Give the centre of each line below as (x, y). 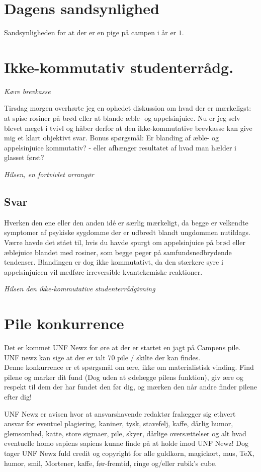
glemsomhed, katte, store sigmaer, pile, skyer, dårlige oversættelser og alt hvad (125, 433)
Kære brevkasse (27, 91)
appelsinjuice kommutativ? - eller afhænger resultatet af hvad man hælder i (120, 147)
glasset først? (24, 157)
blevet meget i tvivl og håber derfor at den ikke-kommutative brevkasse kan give (128, 128)
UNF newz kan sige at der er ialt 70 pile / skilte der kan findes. (102, 357)
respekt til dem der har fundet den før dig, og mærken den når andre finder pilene (130, 387)
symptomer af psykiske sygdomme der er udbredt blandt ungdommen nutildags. (127, 232)
